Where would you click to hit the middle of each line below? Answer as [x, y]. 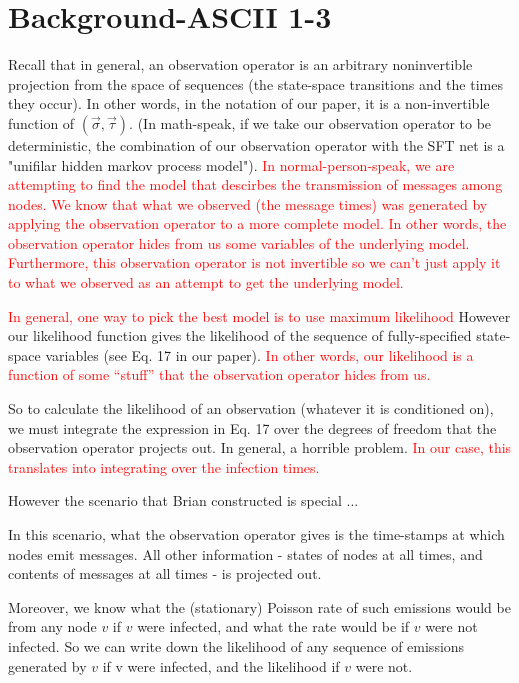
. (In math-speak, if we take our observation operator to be [310, 122]
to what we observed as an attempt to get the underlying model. [206, 282]
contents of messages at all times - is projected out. [165, 573]
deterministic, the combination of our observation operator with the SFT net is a [256, 144]
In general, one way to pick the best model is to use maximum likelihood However [259, 315]
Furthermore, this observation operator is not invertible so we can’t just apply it [254, 262]
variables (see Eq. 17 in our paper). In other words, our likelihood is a [259, 354]
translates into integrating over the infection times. [164, 466]
